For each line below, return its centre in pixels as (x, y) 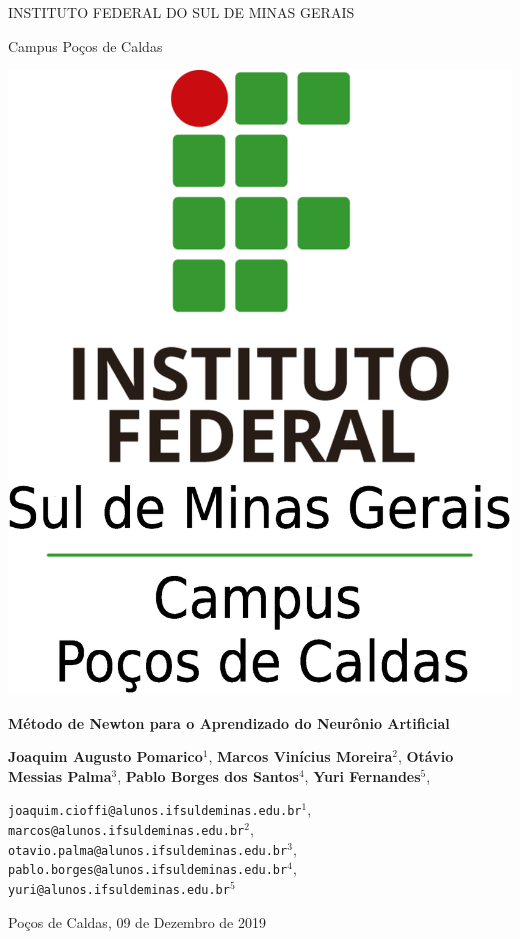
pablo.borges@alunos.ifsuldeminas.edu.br (148, 870)
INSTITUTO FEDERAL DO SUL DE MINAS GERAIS (181, 12)
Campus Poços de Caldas (85, 45)
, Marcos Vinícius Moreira (300, 756)
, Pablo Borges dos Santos (208, 775)
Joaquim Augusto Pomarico (105, 756)
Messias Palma (60, 775)
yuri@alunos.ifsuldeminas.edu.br (119, 890)
